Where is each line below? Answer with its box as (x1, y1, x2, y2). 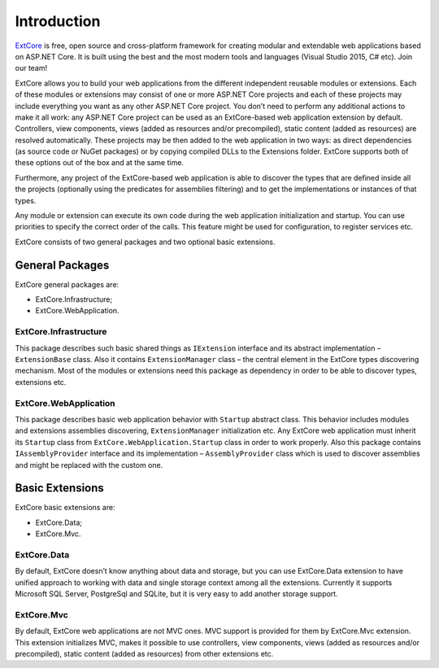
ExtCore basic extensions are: (15, 503, 115, 513)
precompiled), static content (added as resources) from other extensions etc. (15, 649, 274, 659)
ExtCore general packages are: (15, 279, 120, 289)
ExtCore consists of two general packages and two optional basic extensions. (15, 237, 276, 247)
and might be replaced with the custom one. (15, 460, 163, 469)
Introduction (15, 12, 101, 30)
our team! (15, 63, 48, 73)
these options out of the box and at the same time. (15, 158, 185, 168)
